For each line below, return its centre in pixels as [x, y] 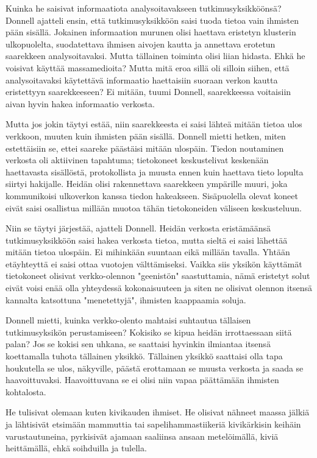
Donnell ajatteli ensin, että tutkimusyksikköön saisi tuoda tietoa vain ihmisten [152, 20]
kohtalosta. [26, 391]
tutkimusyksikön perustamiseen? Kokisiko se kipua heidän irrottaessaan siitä [149, 332]
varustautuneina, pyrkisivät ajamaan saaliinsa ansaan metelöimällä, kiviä [142, 436]
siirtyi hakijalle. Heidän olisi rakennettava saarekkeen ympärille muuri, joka [147, 184]
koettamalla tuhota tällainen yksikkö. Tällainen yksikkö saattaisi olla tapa [144, 356]
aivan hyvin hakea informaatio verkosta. [80, 103]
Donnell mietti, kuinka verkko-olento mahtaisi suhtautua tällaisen [128, 320]
